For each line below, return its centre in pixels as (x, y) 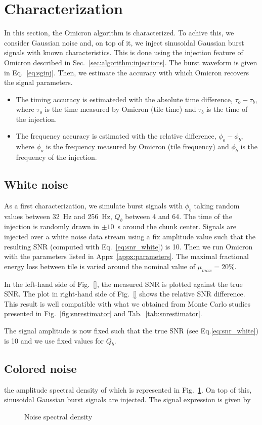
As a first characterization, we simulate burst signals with (93, 205)
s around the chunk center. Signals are (177, 226)
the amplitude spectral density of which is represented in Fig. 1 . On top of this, (128, 389)
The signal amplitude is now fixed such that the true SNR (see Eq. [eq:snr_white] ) (131, 330)
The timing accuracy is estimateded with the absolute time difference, (124, 99)
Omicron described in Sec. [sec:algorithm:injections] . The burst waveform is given (131, 62)
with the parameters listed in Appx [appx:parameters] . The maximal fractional (126, 256)
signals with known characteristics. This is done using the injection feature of (124, 52)
